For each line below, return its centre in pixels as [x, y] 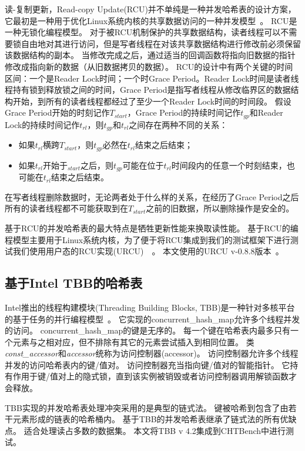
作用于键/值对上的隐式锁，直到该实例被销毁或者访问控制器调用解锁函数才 [155, 376]
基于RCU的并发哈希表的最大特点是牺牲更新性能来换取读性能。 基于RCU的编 [152, 228]
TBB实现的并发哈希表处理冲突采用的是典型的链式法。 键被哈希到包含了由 [147, 407]
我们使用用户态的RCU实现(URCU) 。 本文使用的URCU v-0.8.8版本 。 [148, 251]
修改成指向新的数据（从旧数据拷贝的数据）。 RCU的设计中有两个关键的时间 [149, 66]
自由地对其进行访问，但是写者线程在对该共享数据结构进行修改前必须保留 [161, 43]
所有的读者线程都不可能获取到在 [66, 208]
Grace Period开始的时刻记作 [57, 112]
